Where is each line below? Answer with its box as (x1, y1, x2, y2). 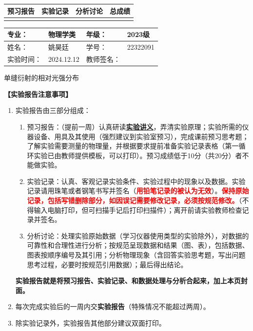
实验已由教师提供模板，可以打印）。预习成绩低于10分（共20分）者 (34, 150, 242, 160)
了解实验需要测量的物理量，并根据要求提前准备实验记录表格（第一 (27, 141, 239, 151)
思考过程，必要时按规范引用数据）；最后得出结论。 (27, 259, 188, 269)
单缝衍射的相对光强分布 (4, 73, 79, 83)
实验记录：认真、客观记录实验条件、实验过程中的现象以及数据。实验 (27, 176, 246, 186)
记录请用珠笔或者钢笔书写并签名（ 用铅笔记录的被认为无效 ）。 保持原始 (27, 185, 249, 196)
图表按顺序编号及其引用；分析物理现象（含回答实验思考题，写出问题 (27, 250, 246, 260)
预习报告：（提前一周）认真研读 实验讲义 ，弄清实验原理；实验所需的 (27, 121, 242, 131)
